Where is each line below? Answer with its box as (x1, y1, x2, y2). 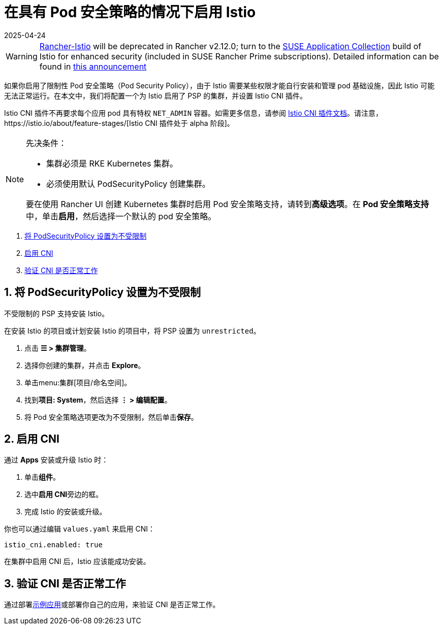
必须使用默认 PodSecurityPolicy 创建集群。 (46, 178, 210, 189)
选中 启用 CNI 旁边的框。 (24, 490, 103, 499)
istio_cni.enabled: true (4, 541, 103, 549)
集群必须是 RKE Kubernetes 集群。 (46, 158, 178, 169)
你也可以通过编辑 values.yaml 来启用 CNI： (4, 524, 155, 534)
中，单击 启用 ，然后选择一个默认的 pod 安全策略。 (26, 211, 216, 221)
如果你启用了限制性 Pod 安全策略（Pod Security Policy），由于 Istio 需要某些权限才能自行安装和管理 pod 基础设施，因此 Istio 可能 (4, 81, 435, 90)
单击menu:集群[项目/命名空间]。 (24, 378, 132, 387)
